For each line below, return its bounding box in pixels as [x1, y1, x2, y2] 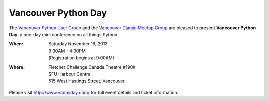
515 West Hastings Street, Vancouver [48, 78, 125, 84]
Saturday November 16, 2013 [48, 41, 108, 47]
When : [9, 41, 23, 47]
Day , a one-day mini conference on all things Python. [9, 31, 119, 37]
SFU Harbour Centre [48, 71, 91, 77]
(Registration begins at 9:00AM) [48, 55, 115, 61]
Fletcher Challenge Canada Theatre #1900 [48, 64, 135, 70]
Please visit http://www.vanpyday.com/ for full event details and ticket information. [9, 89, 179, 95]
